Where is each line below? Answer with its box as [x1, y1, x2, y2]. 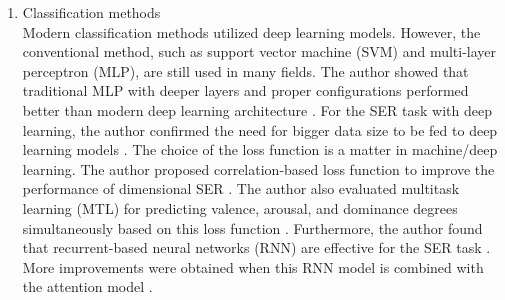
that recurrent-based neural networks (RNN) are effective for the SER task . [22, 237, 491, 258]
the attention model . [22, 276, 153, 297]
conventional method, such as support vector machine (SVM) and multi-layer [22, 41, 497, 62]
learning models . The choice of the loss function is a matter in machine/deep [22, 139, 498, 160]
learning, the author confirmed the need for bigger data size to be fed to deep [22, 119, 498, 140]
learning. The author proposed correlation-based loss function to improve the [22, 158, 495, 179]
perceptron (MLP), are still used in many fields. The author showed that [22, 60, 469, 81]
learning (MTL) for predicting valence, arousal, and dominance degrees [22, 197, 458, 218]
